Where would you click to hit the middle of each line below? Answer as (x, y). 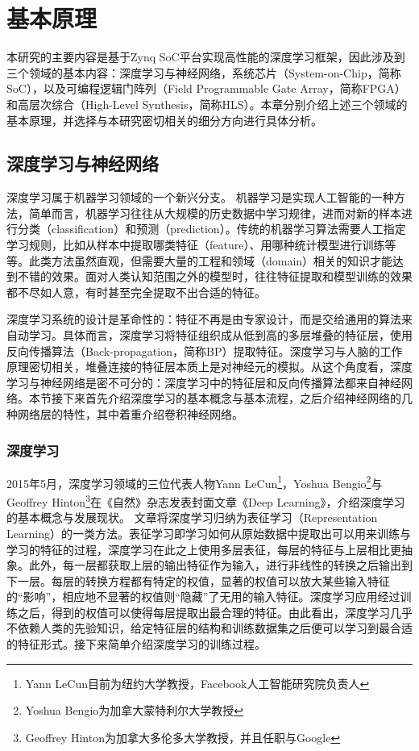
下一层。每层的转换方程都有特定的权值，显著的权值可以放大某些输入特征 (198, 580)
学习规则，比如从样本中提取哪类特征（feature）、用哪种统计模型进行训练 (196, 245)
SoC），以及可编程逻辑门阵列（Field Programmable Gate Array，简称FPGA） (206, 88)
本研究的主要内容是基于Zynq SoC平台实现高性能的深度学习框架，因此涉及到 (206, 57)
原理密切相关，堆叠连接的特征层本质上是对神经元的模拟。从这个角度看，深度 (209, 367)
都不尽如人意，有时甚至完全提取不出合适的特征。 (136, 292)
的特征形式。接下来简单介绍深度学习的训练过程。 (136, 644)
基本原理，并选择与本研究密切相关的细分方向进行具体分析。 (164, 120)
